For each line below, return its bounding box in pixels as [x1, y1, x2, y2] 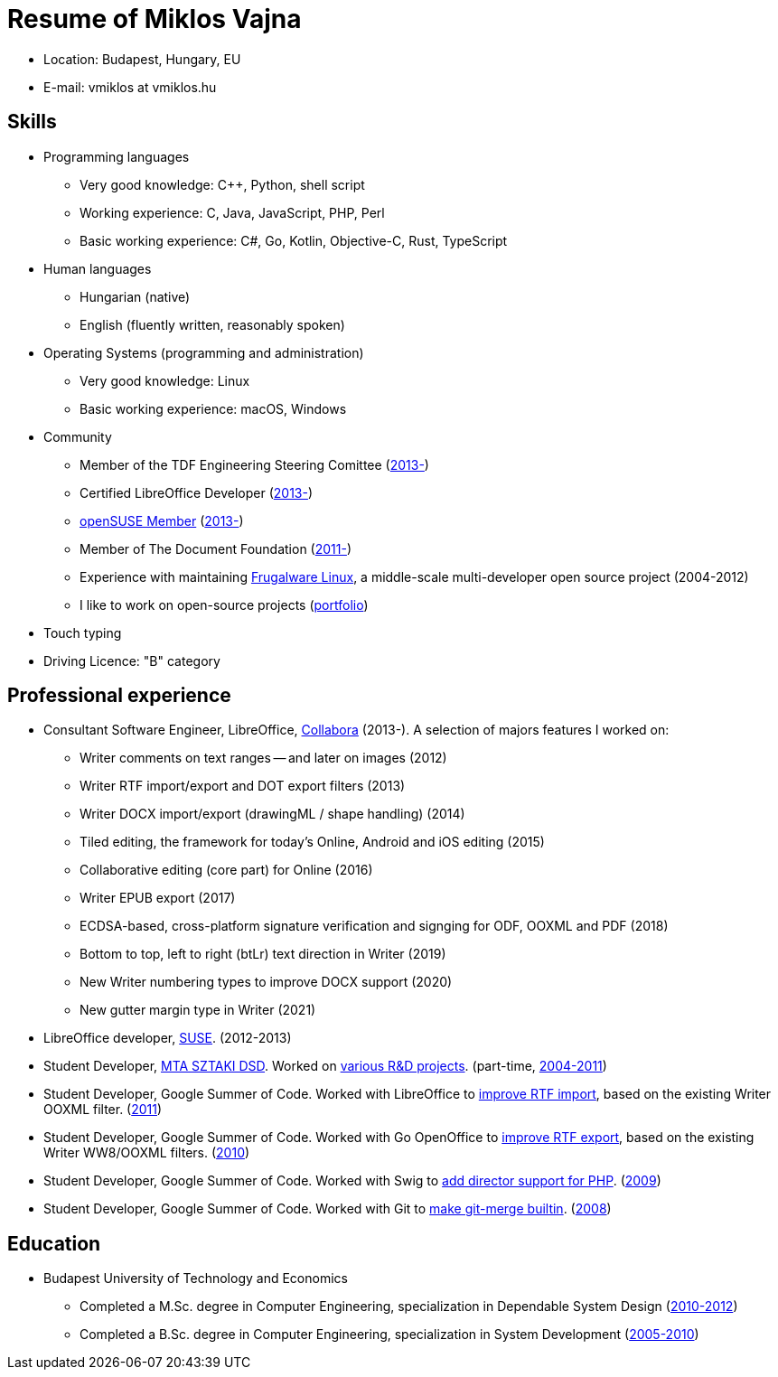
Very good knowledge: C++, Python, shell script [80, 176, 365, 192]
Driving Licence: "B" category [43, 652, 220, 669]
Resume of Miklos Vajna [7, 4, 302, 34]
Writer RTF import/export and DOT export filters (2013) [80, 778, 406, 794]
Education [7, 1232, 101, 1255]
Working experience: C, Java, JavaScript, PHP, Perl [80, 204, 385, 220]
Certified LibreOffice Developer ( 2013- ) [80, 484, 314, 501]
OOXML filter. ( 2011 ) [43, 1101, 163, 1118]
